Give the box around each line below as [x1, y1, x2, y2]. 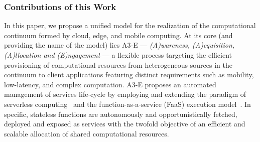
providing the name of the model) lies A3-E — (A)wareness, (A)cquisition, [4, 40, 235, 50]
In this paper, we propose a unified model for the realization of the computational [4, 20, 256, 31]
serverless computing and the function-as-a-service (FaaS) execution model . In [4, 98, 251, 109]
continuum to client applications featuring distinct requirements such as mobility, [4, 69, 254, 80]
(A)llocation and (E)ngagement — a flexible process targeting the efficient [4, 50, 232, 60]
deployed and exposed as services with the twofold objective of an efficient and [4, 118, 245, 129]
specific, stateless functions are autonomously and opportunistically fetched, [4, 108, 237, 119]
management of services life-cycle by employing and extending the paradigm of [4, 89, 246, 99]
